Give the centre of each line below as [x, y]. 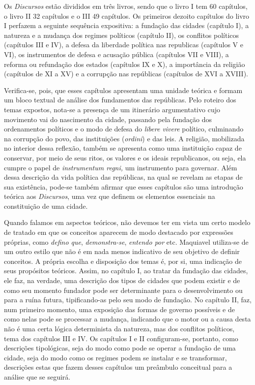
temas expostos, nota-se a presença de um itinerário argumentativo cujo [112, 109]
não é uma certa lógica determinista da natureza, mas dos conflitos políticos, [119, 328]
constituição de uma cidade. [46, 206]
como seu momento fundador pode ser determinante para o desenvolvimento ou [123, 290]
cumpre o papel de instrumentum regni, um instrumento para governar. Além [121, 167]
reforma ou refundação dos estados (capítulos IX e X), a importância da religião [125, 64]
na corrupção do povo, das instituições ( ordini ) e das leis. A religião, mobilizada [124, 138]
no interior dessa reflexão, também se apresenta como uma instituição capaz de [123, 148]
